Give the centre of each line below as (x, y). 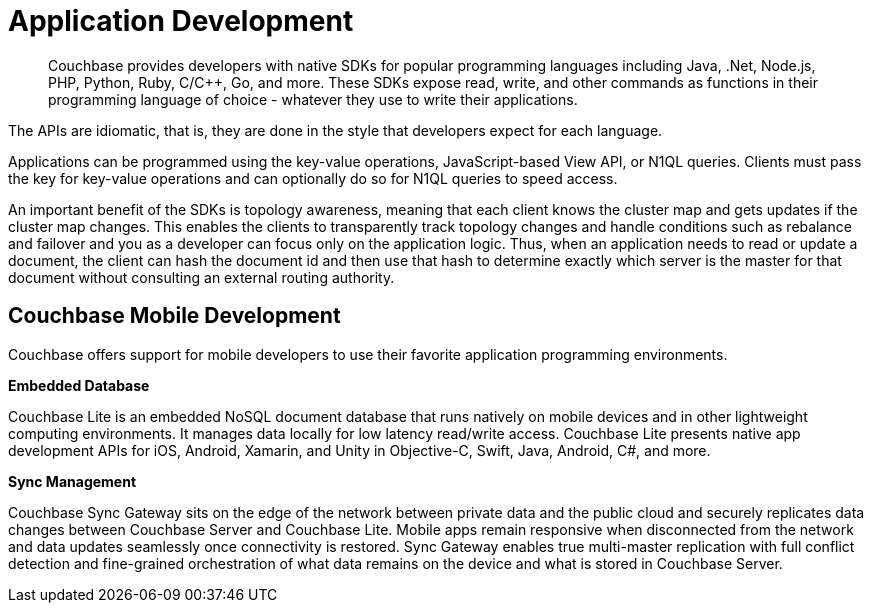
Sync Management (72, 481)
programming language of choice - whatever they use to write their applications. (313, 99)
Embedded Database (79, 385)
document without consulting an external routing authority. (201, 277)
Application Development (181, 21)
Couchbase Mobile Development (174, 316)
